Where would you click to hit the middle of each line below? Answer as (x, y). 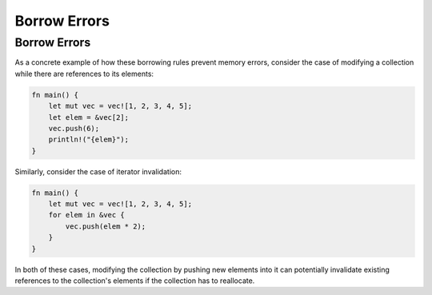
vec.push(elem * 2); (106, 226)
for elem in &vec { (87, 215)
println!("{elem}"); (89, 140)
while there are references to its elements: (84, 74)
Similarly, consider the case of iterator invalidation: (98, 171)
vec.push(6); (74, 128)
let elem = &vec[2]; (89, 117)
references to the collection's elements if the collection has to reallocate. (135, 281)
